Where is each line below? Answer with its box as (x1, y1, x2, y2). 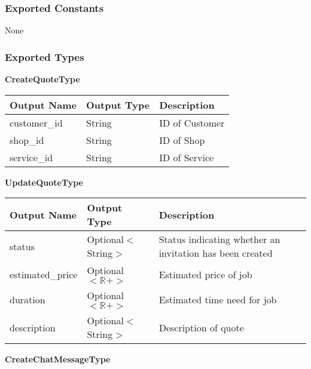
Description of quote (158, 320, 244, 334)
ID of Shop (159, 133, 205, 147)
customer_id (10, 115, 63, 130)
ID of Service (159, 150, 214, 164)
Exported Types (5, 49, 84, 64)
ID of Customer (159, 115, 225, 130)
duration (10, 292, 45, 306)
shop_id (10, 133, 44, 147)
